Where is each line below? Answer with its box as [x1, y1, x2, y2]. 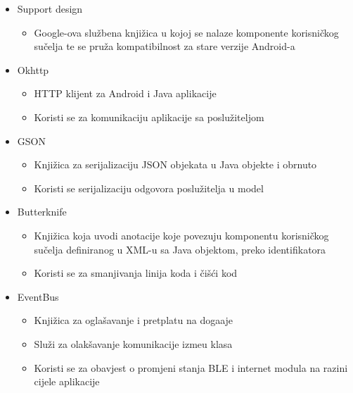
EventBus [17, 289, 59, 304]
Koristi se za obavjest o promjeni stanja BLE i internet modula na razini [34, 360, 348, 375]
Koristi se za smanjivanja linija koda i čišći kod [34, 266, 238, 280]
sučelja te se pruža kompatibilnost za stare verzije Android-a [34, 39, 295, 54]
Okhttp [17, 62, 49, 77]
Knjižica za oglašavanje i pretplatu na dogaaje [34, 313, 233, 327]
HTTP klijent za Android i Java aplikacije [34, 86, 217, 101]
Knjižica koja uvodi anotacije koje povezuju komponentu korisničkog [34, 227, 329, 242]
